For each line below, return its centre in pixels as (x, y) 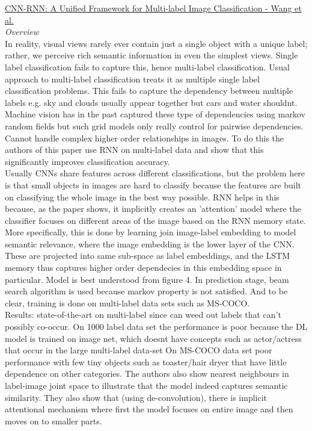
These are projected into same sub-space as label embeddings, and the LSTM (147, 256)
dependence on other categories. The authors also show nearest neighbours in (147, 374)
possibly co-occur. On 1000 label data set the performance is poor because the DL (156, 327)
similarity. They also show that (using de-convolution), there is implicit (136, 397)
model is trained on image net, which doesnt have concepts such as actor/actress (153, 338)
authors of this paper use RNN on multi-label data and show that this (134, 150)
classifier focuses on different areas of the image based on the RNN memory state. (155, 220)
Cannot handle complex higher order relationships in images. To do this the (145, 138)
